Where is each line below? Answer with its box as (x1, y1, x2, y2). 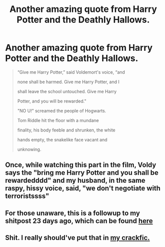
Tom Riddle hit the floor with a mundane (17, 117, 99, 123)
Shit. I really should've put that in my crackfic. (5, 234, 150, 242)
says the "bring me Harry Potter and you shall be (5, 168, 159, 177)
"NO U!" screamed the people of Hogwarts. (17, 108, 107, 114)
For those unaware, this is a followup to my (5, 209, 140, 217)
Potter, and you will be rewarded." (17, 98, 87, 104)
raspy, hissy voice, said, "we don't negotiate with (5, 184, 161, 193)
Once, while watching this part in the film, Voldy (5, 161, 157, 169)
